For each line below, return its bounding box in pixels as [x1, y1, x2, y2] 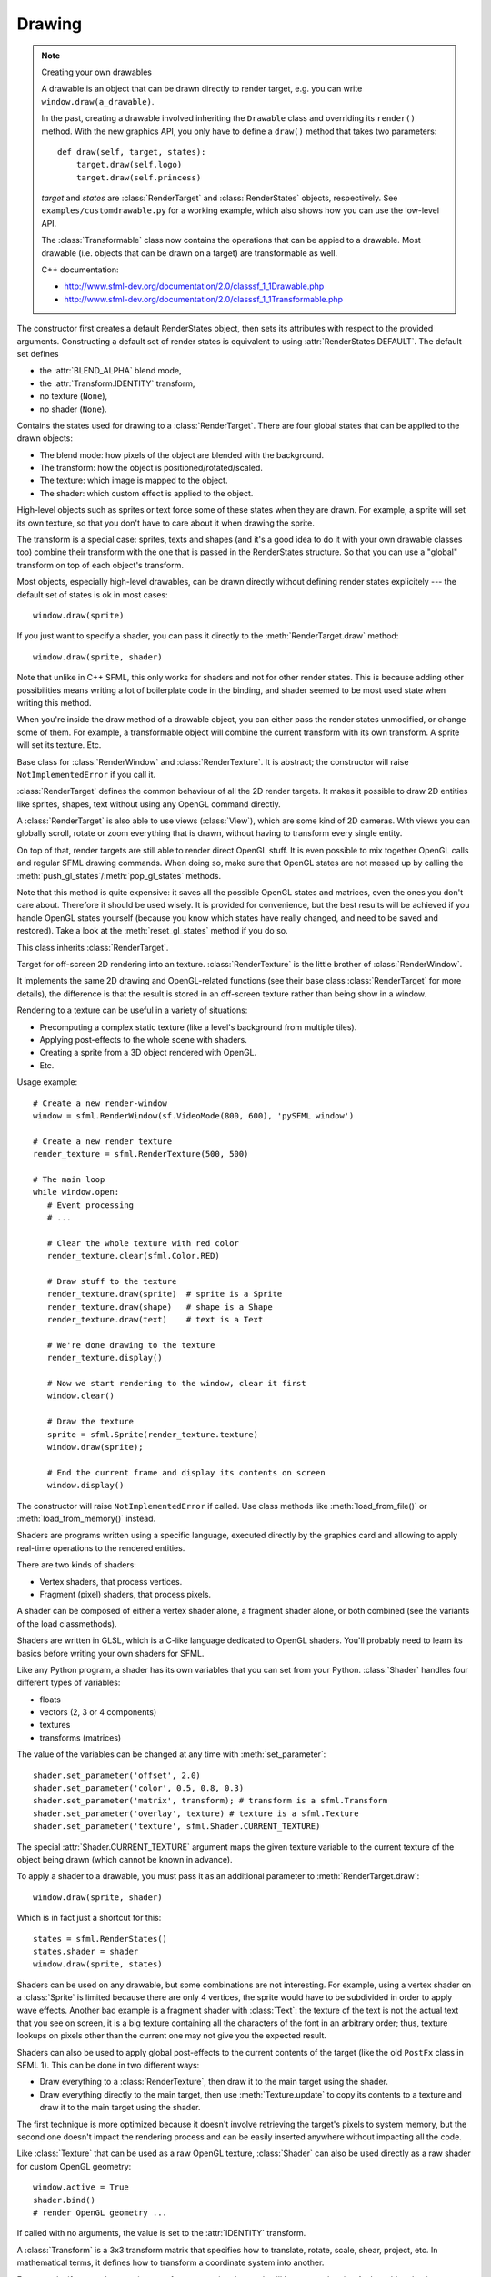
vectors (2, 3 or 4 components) [39, 1707, 157, 1718]
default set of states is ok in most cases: [16, 588, 168, 600]
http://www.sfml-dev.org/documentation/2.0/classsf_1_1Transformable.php [64, 293, 344, 304]
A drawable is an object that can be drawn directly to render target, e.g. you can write [41, 83, 363, 95]
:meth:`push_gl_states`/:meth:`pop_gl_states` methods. [16, 870, 222, 881]
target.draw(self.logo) [75, 159, 183, 170]
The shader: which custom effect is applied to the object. [39, 487, 254, 498]
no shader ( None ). [39, 403, 108, 414]
